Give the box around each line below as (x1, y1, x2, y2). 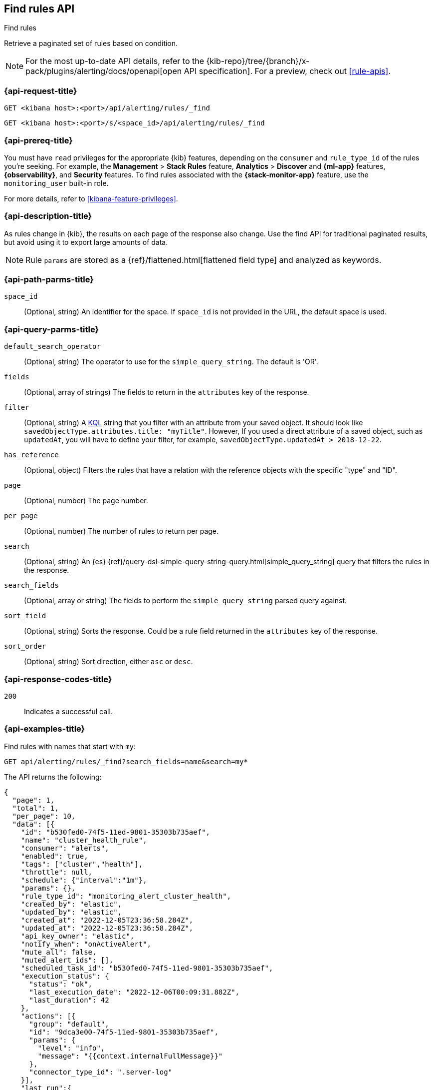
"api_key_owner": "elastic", (20, 932, 135, 940)
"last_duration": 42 (29, 996, 109, 1004)
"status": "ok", (29, 980, 93, 988)
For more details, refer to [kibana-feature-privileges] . (4, 194, 178, 203)
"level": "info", (37, 1044, 105, 1052)
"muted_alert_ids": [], (20, 956, 114, 964)
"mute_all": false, (20, 948, 97, 956)
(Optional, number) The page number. (24, 496, 148, 505)
